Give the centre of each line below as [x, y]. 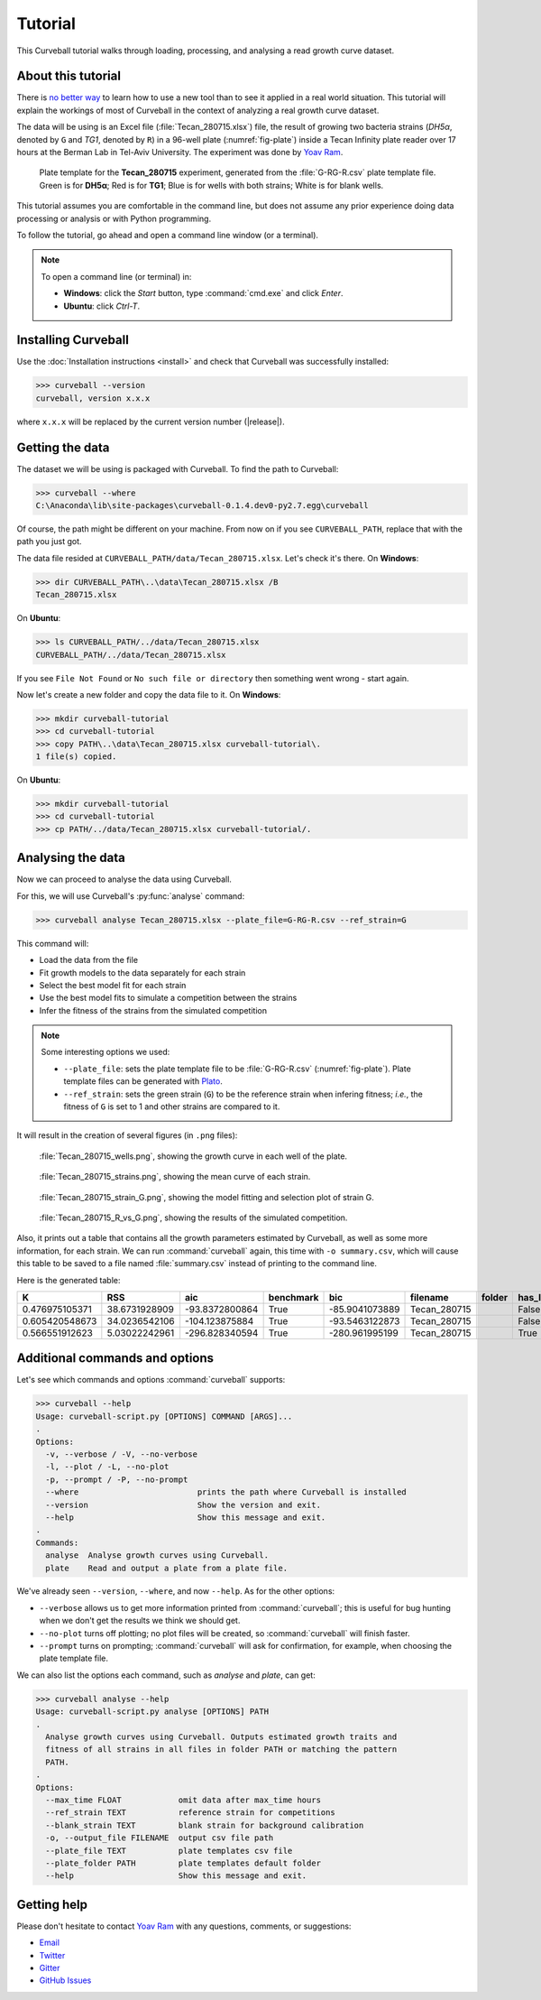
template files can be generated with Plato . [143, 1081]
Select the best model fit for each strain [113, 985]
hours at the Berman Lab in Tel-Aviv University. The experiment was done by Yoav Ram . [180, 153]
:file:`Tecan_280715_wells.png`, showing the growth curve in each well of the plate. [193, 1156]
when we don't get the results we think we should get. [140, 1621]
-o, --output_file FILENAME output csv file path [160, 1838]
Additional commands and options [115, 1358]
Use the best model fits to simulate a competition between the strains [168, 998]
